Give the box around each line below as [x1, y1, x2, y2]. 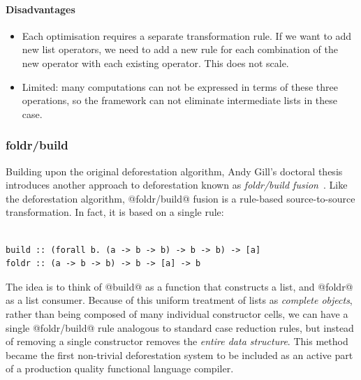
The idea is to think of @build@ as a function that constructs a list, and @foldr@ [6, 279, 353, 293]
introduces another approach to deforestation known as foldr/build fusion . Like [6, 177, 348, 192]
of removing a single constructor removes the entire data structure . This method [6, 334, 348, 349]
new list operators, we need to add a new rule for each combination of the [22, 42, 338, 57]
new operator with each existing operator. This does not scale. [22, 55, 289, 70]
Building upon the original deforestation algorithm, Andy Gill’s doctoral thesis [6, 163, 343, 178]
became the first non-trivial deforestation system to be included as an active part [6, 347, 353, 362]
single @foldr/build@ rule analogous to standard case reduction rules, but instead [6, 320, 354, 335]
